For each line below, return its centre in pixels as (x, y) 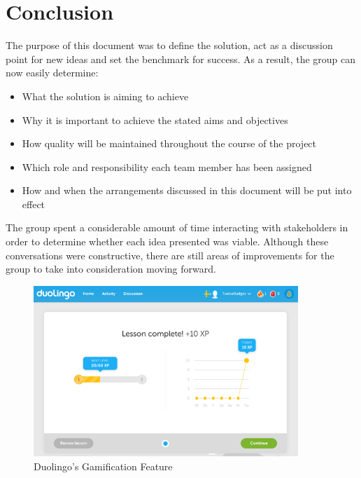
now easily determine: (52, 73)
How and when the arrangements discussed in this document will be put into (187, 190)
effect (34, 204)
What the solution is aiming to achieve (105, 96)
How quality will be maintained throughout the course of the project (169, 143)
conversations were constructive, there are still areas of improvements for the (170, 255)
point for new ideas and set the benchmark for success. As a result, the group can (181, 59)
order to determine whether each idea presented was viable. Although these (167, 241)
